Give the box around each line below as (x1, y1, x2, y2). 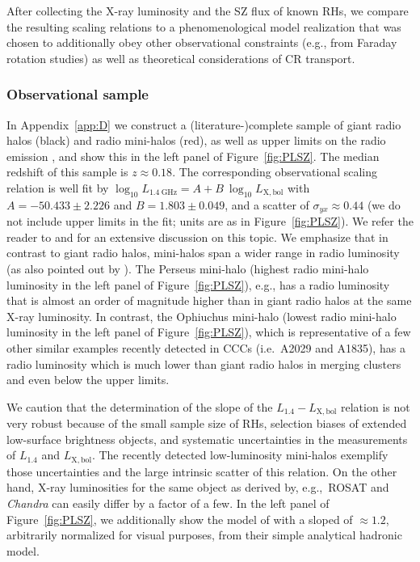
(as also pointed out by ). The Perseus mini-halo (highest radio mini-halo (6, 260, 369, 277)
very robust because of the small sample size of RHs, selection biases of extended (6, 415, 407, 432)
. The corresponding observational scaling (172, 163, 378, 180)
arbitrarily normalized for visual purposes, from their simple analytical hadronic (6, 526, 402, 543)
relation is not (341, 398, 410, 415)
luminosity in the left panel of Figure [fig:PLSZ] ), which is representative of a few (6, 323, 411, 340)
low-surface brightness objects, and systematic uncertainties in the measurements (6, 430, 408, 447)
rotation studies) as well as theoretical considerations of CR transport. (6, 49, 355, 66)
